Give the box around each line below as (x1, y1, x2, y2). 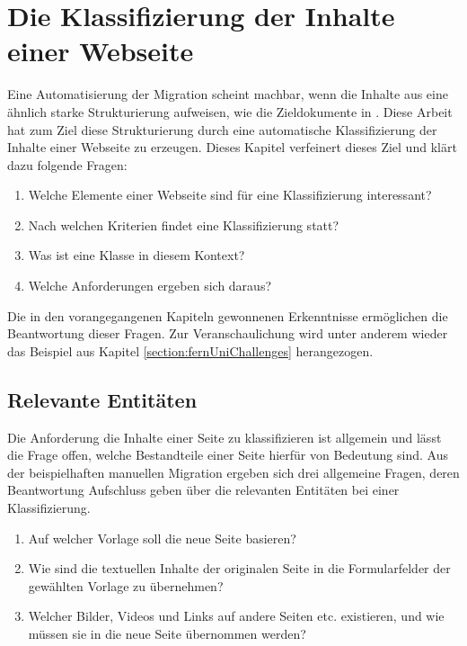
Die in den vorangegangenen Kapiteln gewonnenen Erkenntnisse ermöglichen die (7, 306, 448, 325)
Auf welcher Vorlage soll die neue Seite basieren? (28, 528, 296, 547)
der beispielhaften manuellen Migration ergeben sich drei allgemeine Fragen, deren (7, 462, 460, 481)
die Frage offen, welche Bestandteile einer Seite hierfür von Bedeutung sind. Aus (7, 445, 448, 464)
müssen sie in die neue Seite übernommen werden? (28, 624, 306, 642)
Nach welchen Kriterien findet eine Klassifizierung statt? (28, 215, 339, 234)
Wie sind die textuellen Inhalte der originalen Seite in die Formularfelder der (28, 559, 451, 578)
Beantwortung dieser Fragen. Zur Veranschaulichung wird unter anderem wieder (7, 324, 448, 343)
